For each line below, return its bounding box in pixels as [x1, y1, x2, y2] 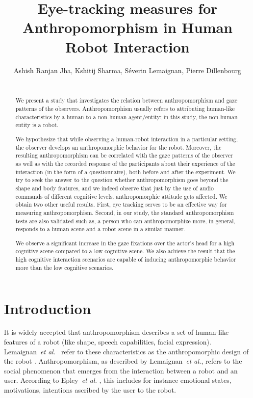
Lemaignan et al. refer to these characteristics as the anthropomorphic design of [4, 346, 249, 356]
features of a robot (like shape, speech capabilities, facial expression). [4, 336, 211, 346]
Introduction [4, 298, 91, 318]
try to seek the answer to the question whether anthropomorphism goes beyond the [15, 176, 228, 184]
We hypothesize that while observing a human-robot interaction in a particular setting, [15, 135, 238, 143]
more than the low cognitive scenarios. [15, 263, 114, 271]
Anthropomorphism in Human [22, 17, 233, 37]
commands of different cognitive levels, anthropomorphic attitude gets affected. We [15, 192, 228, 200]
